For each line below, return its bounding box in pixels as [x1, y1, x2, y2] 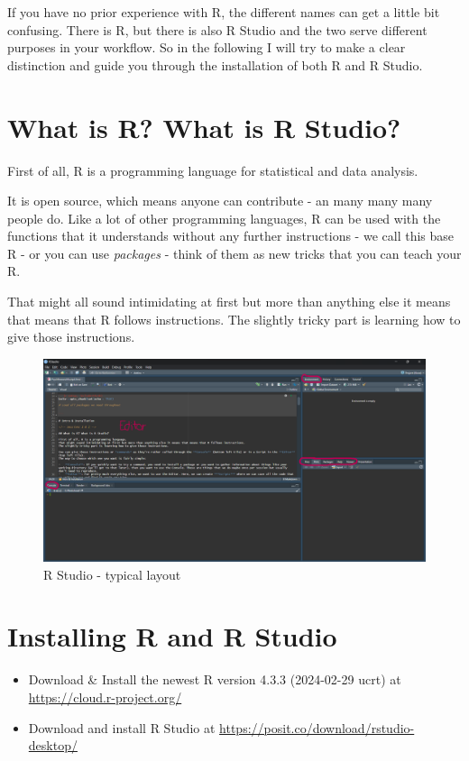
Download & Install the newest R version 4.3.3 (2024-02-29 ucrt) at [28, 670, 401, 689]
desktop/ [28, 736, 78, 755]
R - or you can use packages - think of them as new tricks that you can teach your [7, 243, 462, 262]
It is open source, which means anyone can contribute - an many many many [7, 191, 433, 210]
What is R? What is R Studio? [7, 108, 401, 145]
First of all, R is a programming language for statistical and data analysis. [7, 160, 418, 179]
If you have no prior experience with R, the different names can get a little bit [7, 3, 440, 21]
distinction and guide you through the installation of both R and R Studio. [7, 55, 423, 74]
